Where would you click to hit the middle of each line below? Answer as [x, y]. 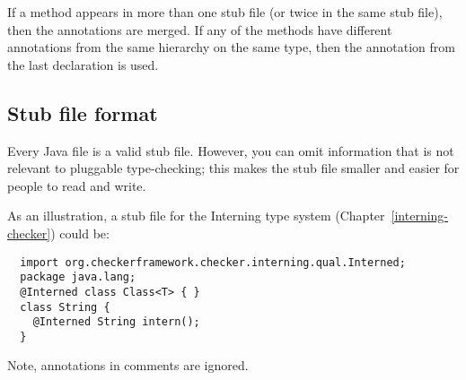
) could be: [80, 233]
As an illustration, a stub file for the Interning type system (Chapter [196, 216]
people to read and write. [77, 185]
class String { [65, 307]
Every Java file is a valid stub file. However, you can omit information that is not [231, 150]
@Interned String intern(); [116, 322]
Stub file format [83, 112]
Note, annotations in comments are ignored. [128, 365]
